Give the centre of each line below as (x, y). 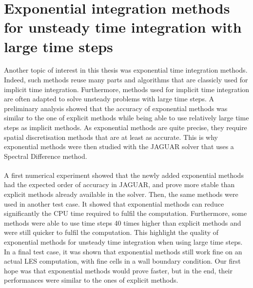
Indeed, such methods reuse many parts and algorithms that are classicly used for (126, 79)
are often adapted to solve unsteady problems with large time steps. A (109, 99)
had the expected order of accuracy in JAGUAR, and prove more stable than (119, 184)
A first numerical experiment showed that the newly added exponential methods (124, 175)
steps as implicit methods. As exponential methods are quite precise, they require (126, 127)
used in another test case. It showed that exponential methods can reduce (114, 203)
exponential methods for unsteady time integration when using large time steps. (123, 242)
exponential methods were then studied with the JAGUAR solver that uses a (119, 146)
